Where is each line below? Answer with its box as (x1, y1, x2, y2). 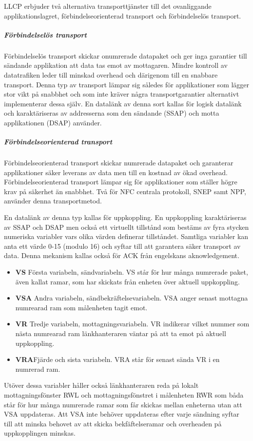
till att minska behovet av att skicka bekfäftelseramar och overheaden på (4, 418, 222, 428)
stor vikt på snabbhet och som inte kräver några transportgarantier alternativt (4, 89, 239, 99)
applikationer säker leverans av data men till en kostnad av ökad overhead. (4, 167, 228, 177)
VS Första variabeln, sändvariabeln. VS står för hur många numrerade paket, (15, 267, 248, 277)
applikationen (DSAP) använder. (4, 117, 102, 127)
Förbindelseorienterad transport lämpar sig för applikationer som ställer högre (4, 177, 237, 187)
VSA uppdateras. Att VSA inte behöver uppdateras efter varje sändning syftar (4, 409, 239, 419)
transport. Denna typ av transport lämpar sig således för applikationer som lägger (4, 79, 250, 89)
